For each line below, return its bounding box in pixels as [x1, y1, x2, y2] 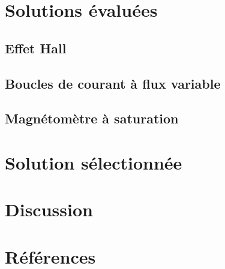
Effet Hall [5, 38, 67, 57]
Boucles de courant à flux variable [5, 74, 221, 92]
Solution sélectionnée [5, 150, 182, 174]
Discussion [5, 197, 93, 222]
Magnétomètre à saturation [5, 109, 179, 128]
